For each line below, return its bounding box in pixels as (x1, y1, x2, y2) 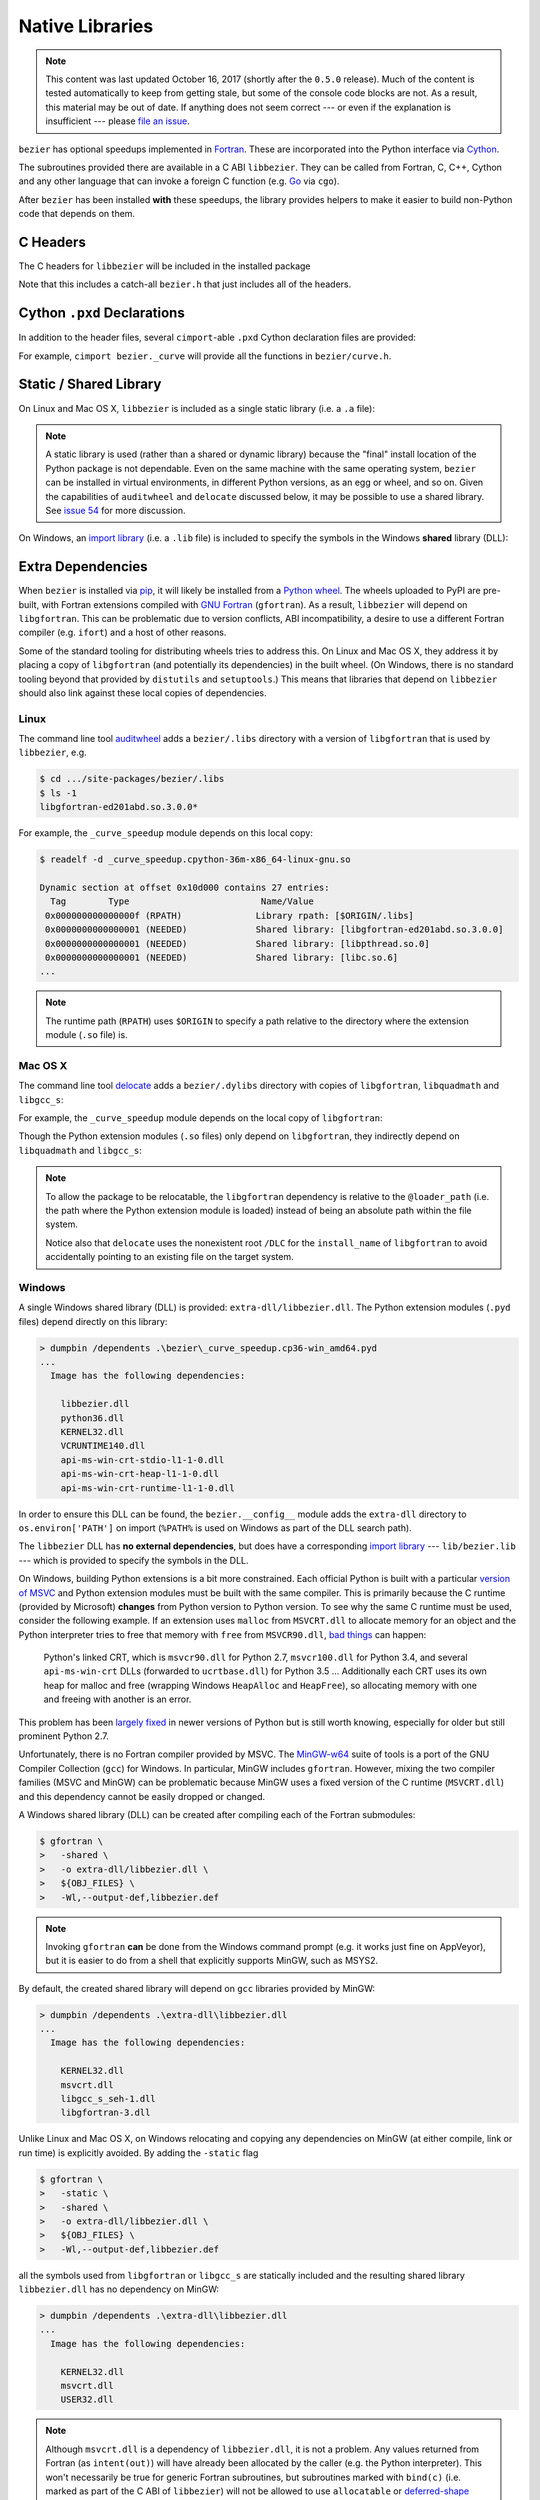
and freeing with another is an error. (43, 1693, 192, 1705)
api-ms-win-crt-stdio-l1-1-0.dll (60, 1454, 225, 1465)
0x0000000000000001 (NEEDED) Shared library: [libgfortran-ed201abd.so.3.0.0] (45, 924, 504, 935)
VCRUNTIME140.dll (60, 1440, 146, 1452)
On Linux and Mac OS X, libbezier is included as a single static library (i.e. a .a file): (18, 402, 375, 414)
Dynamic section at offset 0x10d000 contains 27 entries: (39, 881, 330, 893)
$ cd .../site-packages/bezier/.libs (39, 773, 225, 785)
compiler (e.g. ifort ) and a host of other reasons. (18, 626, 227, 639)
